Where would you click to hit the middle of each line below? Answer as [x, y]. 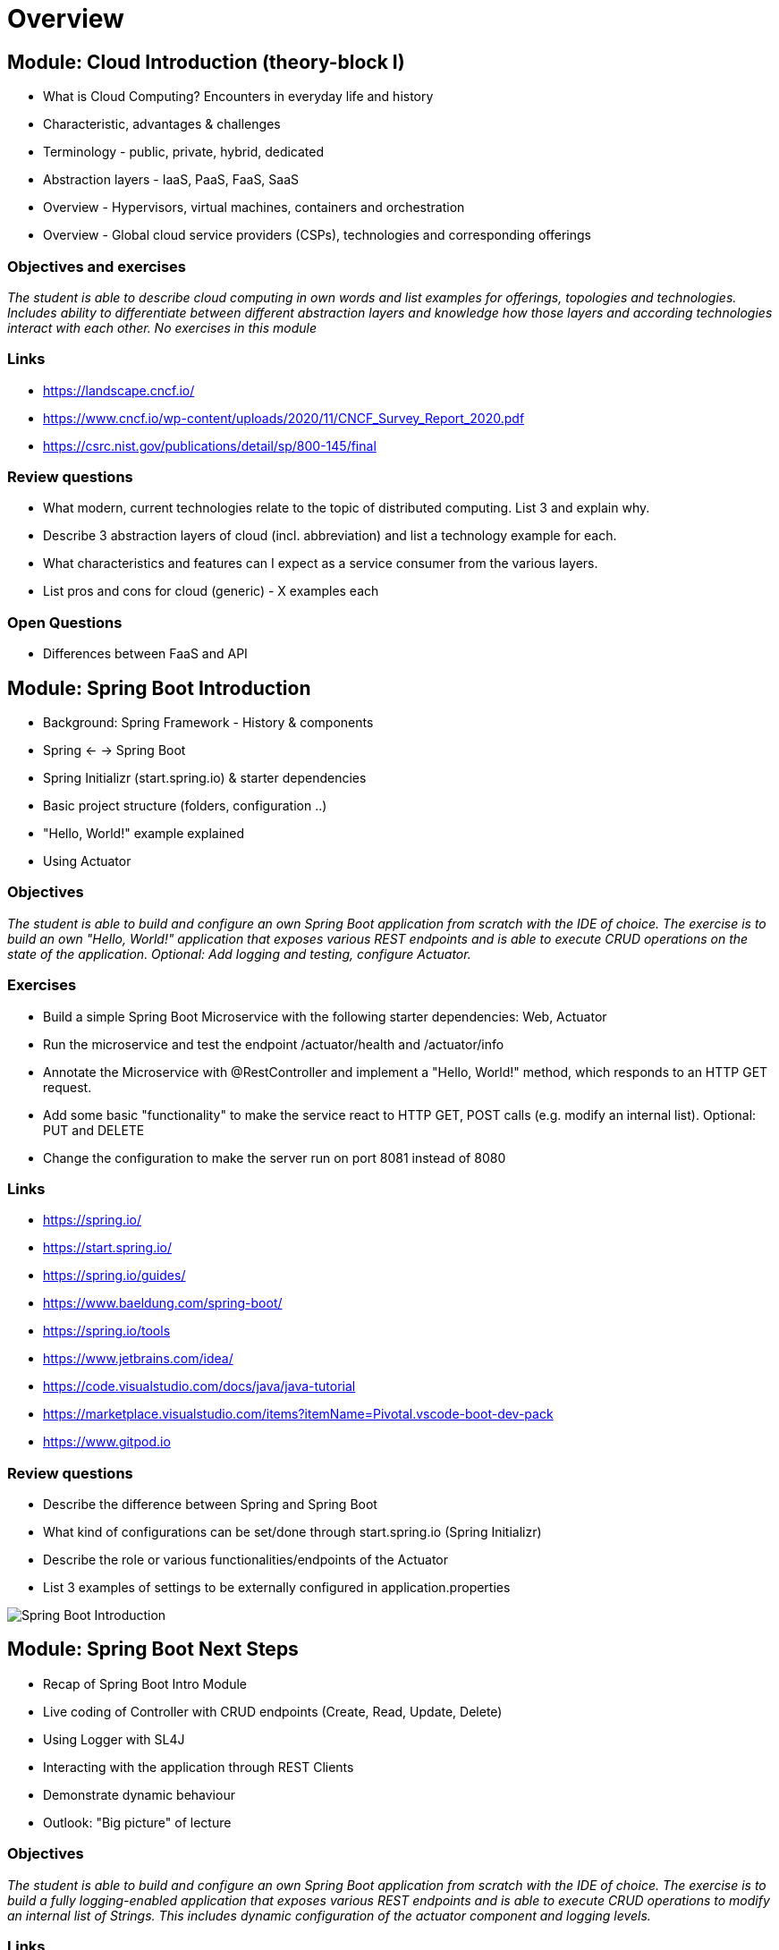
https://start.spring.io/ [108, 1248]
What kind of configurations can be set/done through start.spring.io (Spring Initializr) [292, 1532]
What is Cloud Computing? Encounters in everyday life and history [238, 97]
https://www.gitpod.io [107, 1442]
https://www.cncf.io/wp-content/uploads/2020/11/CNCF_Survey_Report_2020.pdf [284, 418]
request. [68, 1087]
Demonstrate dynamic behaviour [139, 1794]
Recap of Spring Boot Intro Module [145, 1683]
